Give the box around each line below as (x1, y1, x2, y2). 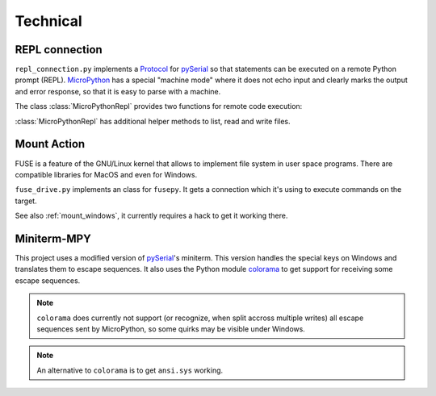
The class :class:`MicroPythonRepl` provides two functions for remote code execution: (15, 102, 303, 111)
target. (15, 196, 37, 206)
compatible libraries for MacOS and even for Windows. (15, 169, 198, 179)
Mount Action (15, 137, 86, 151)
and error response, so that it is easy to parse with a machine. (15, 86, 221, 96)
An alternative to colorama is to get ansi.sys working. (36, 365, 224, 375)
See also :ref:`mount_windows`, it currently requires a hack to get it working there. (15, 211, 288, 221)
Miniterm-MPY (15, 231, 92, 245)
